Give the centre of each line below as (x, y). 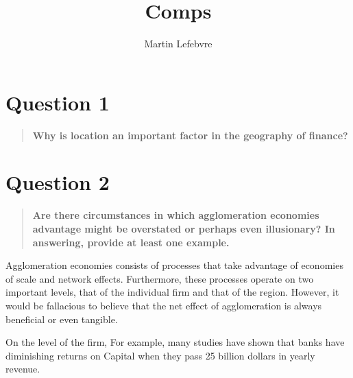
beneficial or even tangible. (62, 319)
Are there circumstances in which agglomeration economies (176, 215)
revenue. (23, 369)
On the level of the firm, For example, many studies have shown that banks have (175, 342)
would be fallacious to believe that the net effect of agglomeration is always (164, 305)
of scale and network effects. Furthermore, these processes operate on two (160, 278)
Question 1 (58, 102)
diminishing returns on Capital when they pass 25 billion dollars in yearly (160, 355)
